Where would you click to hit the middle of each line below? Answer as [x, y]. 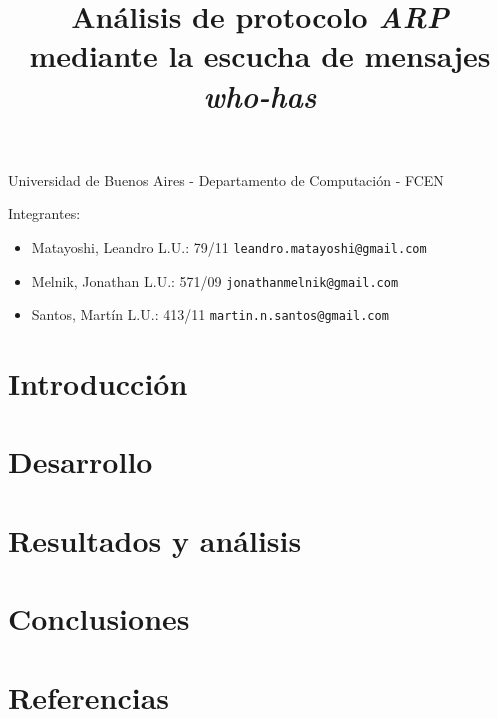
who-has [260, 95]
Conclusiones [99, 618]
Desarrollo [80, 461]
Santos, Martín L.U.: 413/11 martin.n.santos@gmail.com [210, 314]
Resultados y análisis [155, 539]
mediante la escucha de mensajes [260, 55]
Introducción [98, 383]
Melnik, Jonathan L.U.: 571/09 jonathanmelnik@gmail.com [215, 280]
